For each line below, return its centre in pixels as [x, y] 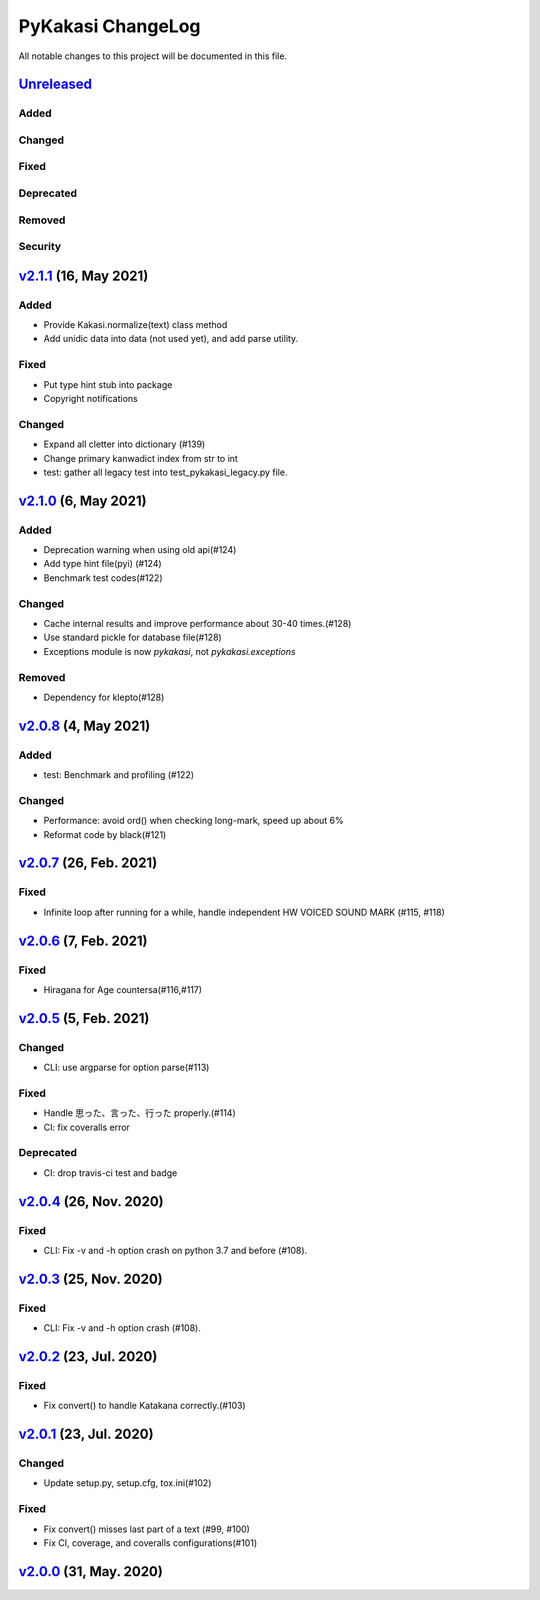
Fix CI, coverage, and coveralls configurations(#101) [150, 1542]
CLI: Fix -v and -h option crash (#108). [122, 1328]
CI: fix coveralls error [86, 1127]
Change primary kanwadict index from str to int [141, 458]
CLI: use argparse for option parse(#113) [126, 1067]
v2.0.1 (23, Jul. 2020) [86, 1434]
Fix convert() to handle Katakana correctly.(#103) [144, 1406]
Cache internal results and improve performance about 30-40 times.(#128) [197, 624]
